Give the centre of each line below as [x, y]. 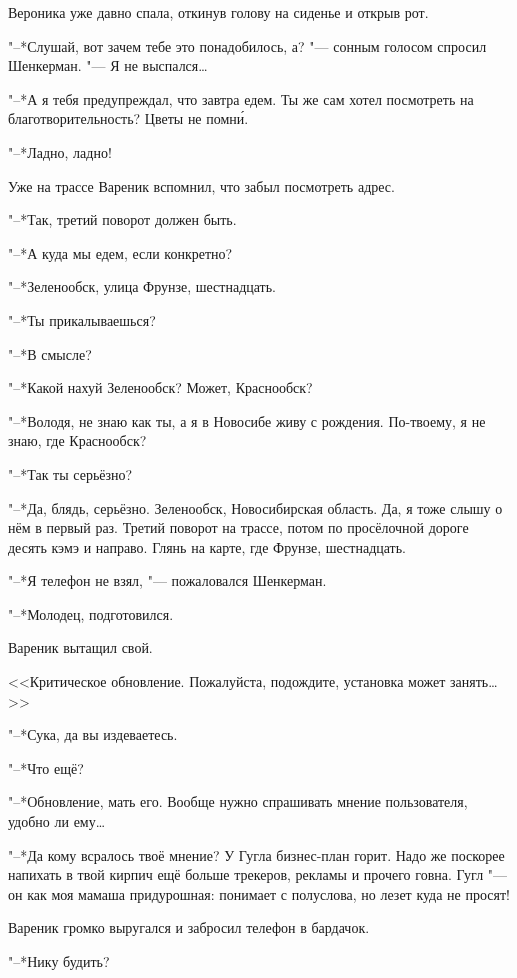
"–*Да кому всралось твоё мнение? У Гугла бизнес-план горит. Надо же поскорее [256, 854]
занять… [474, 681]
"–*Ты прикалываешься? [82, 319]
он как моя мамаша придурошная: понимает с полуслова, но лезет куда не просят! [259, 893]
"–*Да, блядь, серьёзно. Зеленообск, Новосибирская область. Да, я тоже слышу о [255, 507]
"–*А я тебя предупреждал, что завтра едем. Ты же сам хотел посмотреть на [241, 98]
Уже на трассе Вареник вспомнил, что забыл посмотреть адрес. [201, 185]
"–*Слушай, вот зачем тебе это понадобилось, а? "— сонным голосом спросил [247, 45]
